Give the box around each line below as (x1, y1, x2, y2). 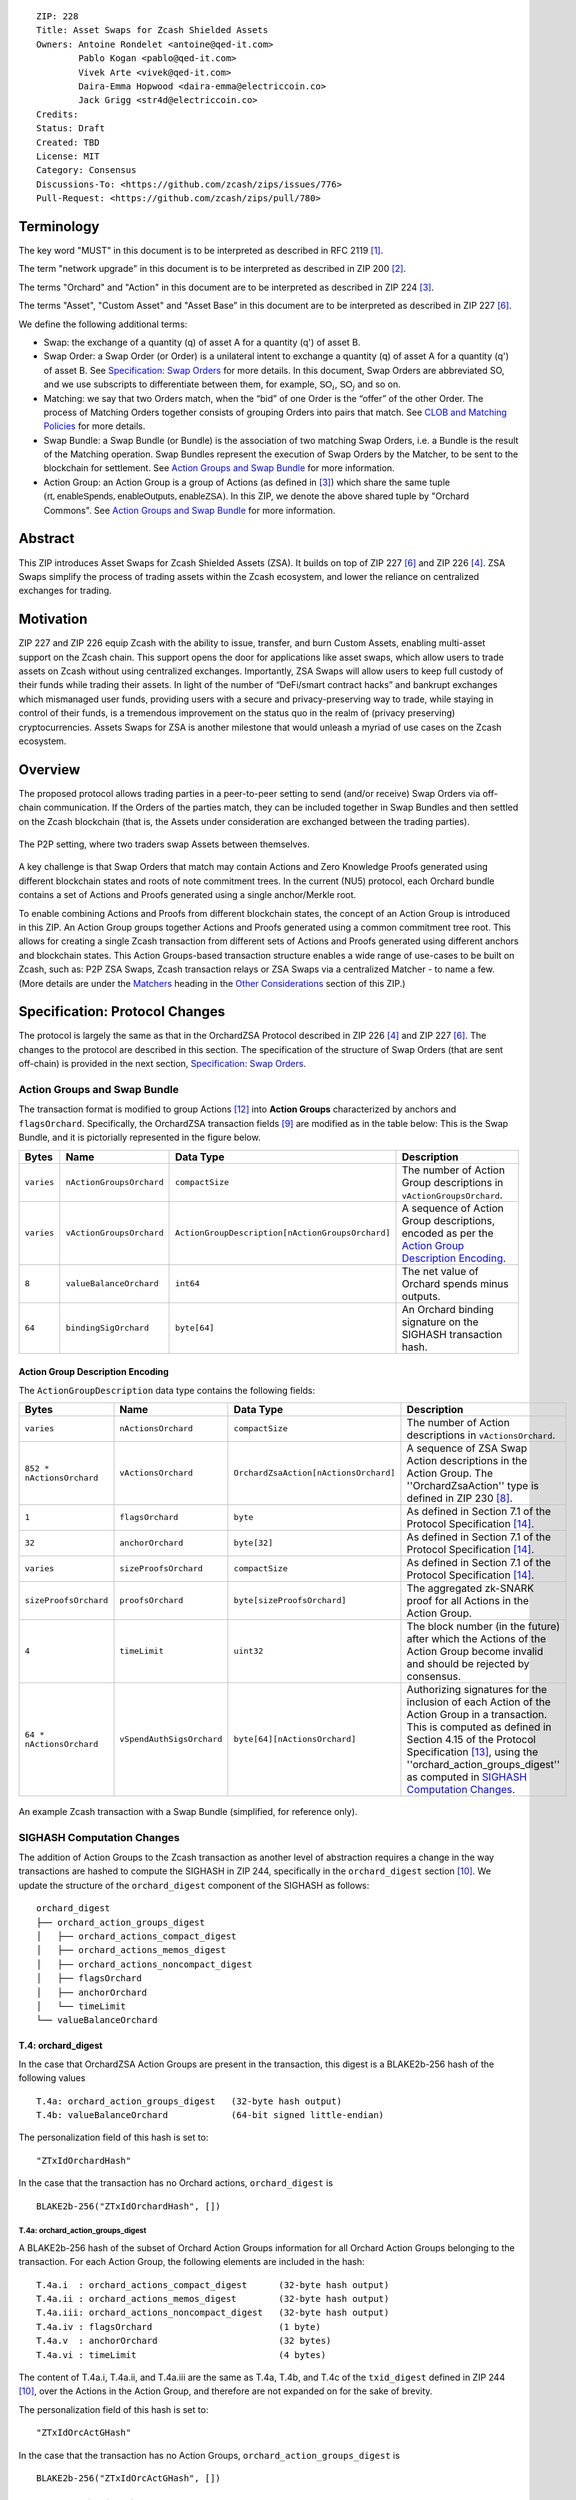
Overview (18, 761, 81, 778)
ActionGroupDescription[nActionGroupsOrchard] (175, 1228, 391, 1239)
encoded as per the (401, 1226, 494, 1240)
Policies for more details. (43, 420, 146, 432)
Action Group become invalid (406, 1644, 544, 1658)
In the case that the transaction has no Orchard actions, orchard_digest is (18, 2177, 334, 2189)
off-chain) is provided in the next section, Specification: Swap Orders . (18, 1058, 307, 1070)
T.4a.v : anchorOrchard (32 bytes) (36, 2335, 332, 2347)
